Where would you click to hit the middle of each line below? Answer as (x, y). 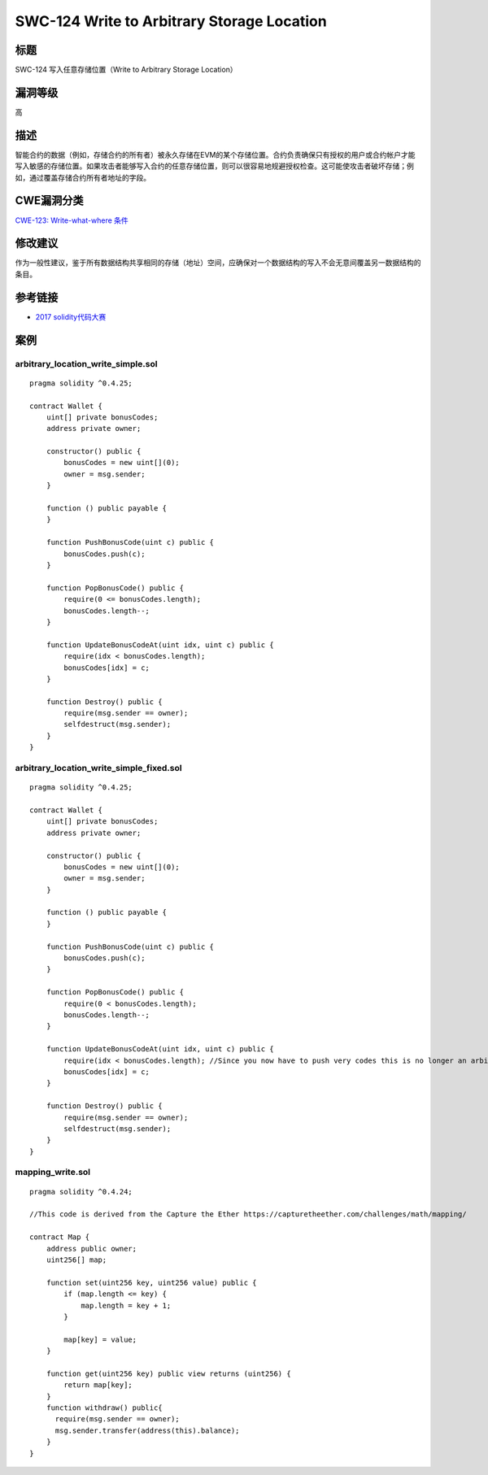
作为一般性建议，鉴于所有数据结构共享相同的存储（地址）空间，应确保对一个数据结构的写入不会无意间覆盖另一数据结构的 (218, 263)
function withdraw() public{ (104, 1408)
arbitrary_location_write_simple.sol (86, 363)
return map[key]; (98, 1385)
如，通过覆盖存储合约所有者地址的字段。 (83, 177)
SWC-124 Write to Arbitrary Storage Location (171, 21)
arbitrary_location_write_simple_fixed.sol (98, 768)
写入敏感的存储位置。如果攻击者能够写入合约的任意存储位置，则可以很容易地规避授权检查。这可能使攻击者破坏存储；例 (214, 166)
